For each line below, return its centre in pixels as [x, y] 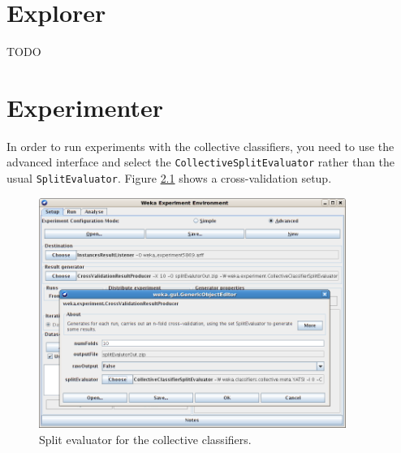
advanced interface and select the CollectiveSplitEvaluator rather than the [201, 162]
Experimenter [85, 107]
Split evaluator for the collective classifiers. [145, 439]
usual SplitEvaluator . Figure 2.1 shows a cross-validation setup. [169, 178]
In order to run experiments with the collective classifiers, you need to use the [200, 146]
